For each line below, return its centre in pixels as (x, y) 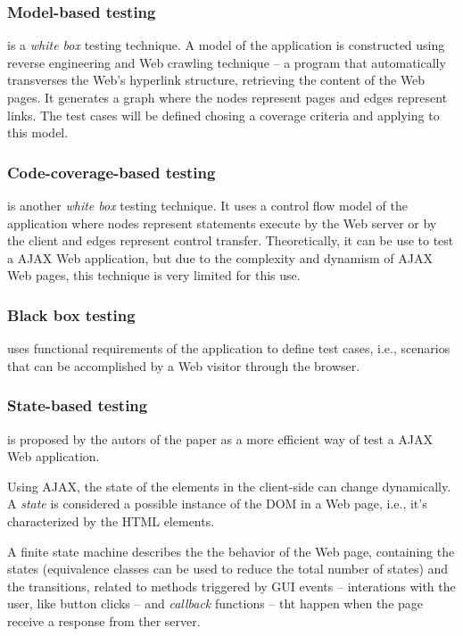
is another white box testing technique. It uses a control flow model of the (207, 205)
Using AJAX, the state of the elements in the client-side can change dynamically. (229, 486)
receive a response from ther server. (104, 620)
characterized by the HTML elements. (111, 520)
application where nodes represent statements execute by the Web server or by (222, 223)
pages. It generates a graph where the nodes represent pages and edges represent (227, 97)
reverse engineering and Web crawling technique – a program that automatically (227, 62)
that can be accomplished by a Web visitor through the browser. (184, 365)
